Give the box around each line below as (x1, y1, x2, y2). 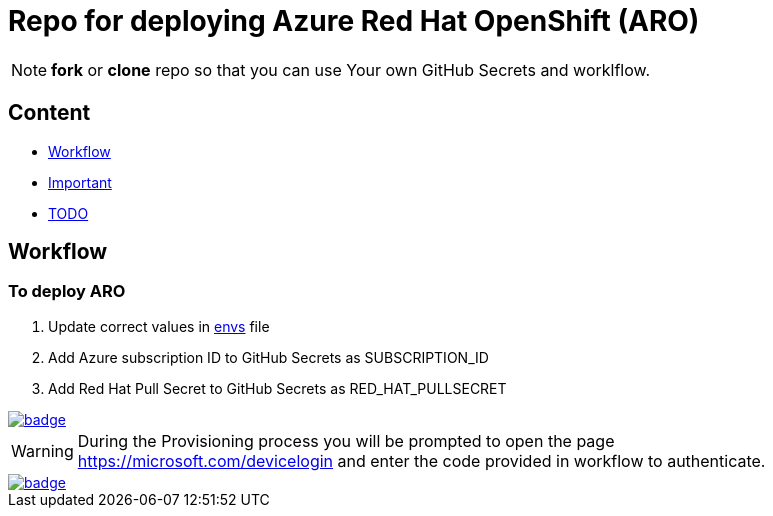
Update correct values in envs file (48, 317, 270, 335)
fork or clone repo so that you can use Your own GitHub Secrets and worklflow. (51, 59, 651, 80)
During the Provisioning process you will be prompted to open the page (77, 430, 615, 451)
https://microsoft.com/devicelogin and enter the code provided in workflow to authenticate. (77, 450, 766, 471)
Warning (11, 440, 74, 461)
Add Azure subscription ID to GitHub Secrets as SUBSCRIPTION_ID (48, 348, 489, 366)
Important (48, 173, 112, 191)
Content (8, 100, 91, 126)
